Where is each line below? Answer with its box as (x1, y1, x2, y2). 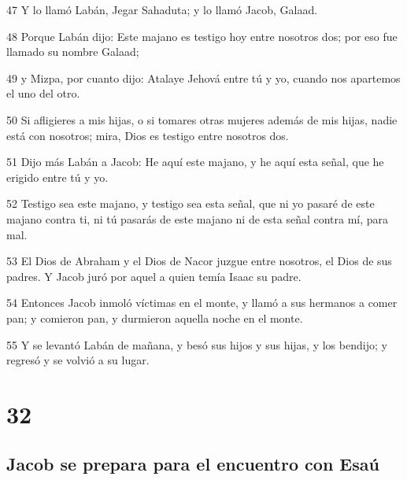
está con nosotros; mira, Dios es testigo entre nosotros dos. (6, 127, 289, 143)
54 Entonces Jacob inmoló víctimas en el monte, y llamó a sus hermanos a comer (6, 294, 398, 311)
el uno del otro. (6, 85, 80, 102)
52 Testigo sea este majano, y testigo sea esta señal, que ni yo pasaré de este (6, 195, 375, 212)
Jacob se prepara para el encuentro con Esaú (6, 452, 379, 476)
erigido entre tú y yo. (6, 168, 109, 185)
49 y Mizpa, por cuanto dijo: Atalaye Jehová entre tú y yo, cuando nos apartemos (6, 69, 401, 86)
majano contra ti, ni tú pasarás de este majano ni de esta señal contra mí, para (6, 210, 389, 227)
